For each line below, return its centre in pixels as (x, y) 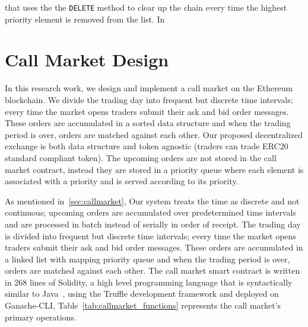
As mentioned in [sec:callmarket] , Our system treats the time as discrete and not (152, 201)
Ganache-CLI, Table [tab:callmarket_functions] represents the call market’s (143, 305)
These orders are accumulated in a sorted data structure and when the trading (148, 123)
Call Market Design (87, 60)
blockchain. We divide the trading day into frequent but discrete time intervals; (149, 99)
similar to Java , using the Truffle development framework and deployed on (142, 294)
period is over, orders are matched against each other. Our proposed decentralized (154, 134)
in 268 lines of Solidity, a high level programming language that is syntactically (149, 282)
